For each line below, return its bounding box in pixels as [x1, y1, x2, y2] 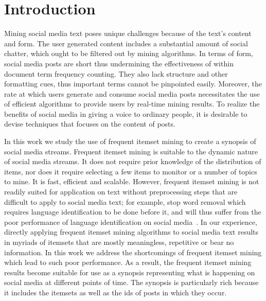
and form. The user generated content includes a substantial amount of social [4, 38, 248, 48]
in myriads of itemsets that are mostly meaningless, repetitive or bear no [4, 237, 234, 247]
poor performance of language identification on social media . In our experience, [4, 216, 257, 227]
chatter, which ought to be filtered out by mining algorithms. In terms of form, [4, 48, 253, 59]
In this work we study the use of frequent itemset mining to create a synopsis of [4, 136, 256, 147]
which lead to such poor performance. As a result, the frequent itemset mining [4, 257, 252, 268]
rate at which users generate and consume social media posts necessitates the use [4, 88, 260, 99]
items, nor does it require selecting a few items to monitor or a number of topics [4, 166, 257, 176]
